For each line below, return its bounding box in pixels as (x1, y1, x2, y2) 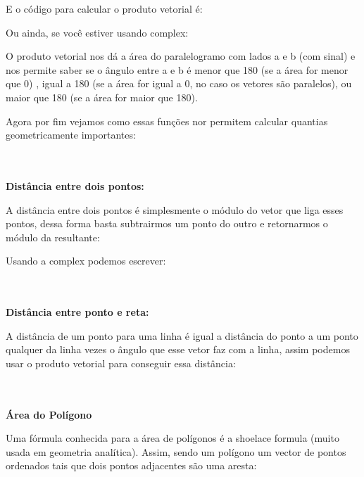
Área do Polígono (6, 407, 92, 421)
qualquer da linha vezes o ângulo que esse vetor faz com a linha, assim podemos (6, 342, 350, 357)
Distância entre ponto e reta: (6, 305, 149, 319)
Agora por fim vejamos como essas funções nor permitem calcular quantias (6, 113, 328, 128)
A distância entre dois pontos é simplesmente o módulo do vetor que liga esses (6, 202, 344, 217)
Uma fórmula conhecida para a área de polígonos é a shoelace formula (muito (6, 431, 339, 445)
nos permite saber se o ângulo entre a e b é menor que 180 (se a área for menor (6, 62, 349, 77)
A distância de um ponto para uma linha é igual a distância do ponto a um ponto (6, 328, 358, 343)
